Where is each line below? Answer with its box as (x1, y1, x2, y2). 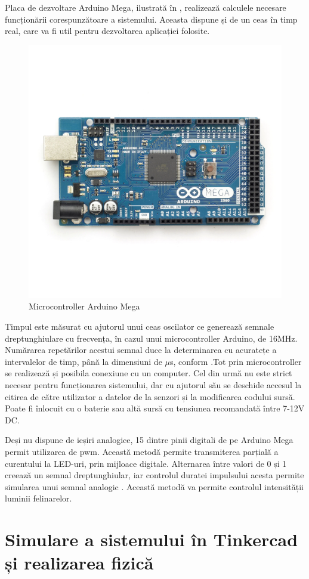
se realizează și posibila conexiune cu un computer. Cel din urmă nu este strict (5, 367, 292, 379)
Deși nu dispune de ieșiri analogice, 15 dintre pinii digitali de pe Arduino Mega (5, 434, 293, 446)
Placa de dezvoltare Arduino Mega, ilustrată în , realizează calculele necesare (5, 1, 286, 13)
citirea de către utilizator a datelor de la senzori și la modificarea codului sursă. (5, 390, 295, 402)
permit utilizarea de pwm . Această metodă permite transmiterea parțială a (5, 445, 279, 457)
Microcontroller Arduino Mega (29, 300, 140, 312)
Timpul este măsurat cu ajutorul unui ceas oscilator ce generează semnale (5, 320, 274, 332)
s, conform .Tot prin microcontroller (169, 355, 302, 367)
